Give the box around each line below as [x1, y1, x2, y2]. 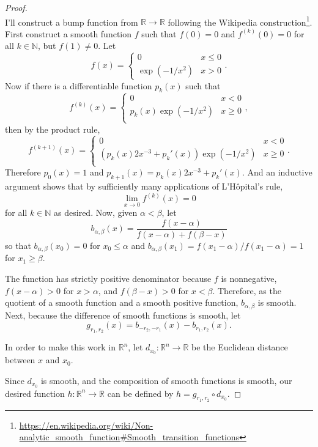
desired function [5, 386, 65, 399]
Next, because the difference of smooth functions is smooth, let [5, 308, 241, 321]
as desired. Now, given [54, 206, 138, 219]
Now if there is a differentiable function [5, 79, 152, 92]
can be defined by [107, 386, 174, 399]
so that [5, 238, 31, 251]
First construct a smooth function [5, 27, 132, 40]
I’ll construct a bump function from [5, 15, 138, 28]
